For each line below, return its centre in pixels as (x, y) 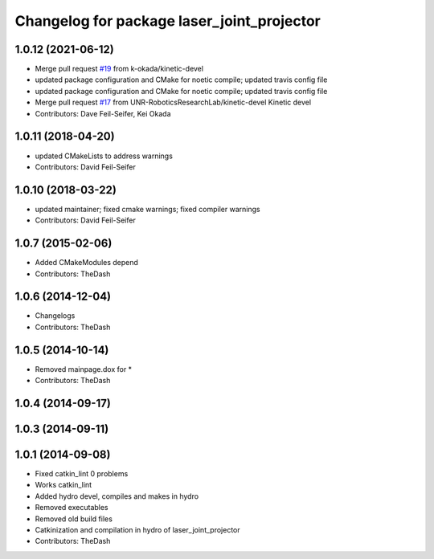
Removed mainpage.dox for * (84, 369)
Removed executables (72, 508)
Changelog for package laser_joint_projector (168, 21)
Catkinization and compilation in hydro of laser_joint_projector (137, 530)
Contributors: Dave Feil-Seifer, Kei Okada (103, 113)
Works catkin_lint (63, 485)
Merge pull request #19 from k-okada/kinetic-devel (119, 69)
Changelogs (55, 316)
